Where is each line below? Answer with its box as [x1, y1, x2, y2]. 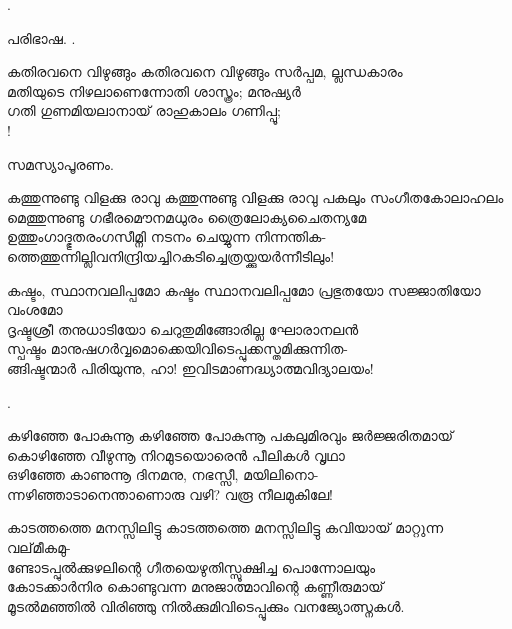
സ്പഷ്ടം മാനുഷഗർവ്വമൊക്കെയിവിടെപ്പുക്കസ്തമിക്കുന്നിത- [7, 338, 348, 359]
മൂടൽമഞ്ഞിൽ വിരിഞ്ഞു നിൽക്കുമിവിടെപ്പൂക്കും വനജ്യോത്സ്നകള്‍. [7, 595, 405, 616]
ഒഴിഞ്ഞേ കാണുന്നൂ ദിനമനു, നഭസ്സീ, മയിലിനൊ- [7, 464, 319, 485]
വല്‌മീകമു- [7, 537, 71, 558]
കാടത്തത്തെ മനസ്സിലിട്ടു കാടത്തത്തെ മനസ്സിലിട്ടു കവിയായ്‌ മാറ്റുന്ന [7, 517, 444, 538]
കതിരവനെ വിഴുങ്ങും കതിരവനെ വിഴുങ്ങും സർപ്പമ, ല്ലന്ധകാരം [7, 61, 403, 82]
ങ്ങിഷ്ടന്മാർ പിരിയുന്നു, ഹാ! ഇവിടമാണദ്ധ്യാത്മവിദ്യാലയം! [7, 357, 374, 378]
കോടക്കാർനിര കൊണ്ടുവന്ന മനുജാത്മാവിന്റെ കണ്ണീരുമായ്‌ [7, 576, 384, 597]
